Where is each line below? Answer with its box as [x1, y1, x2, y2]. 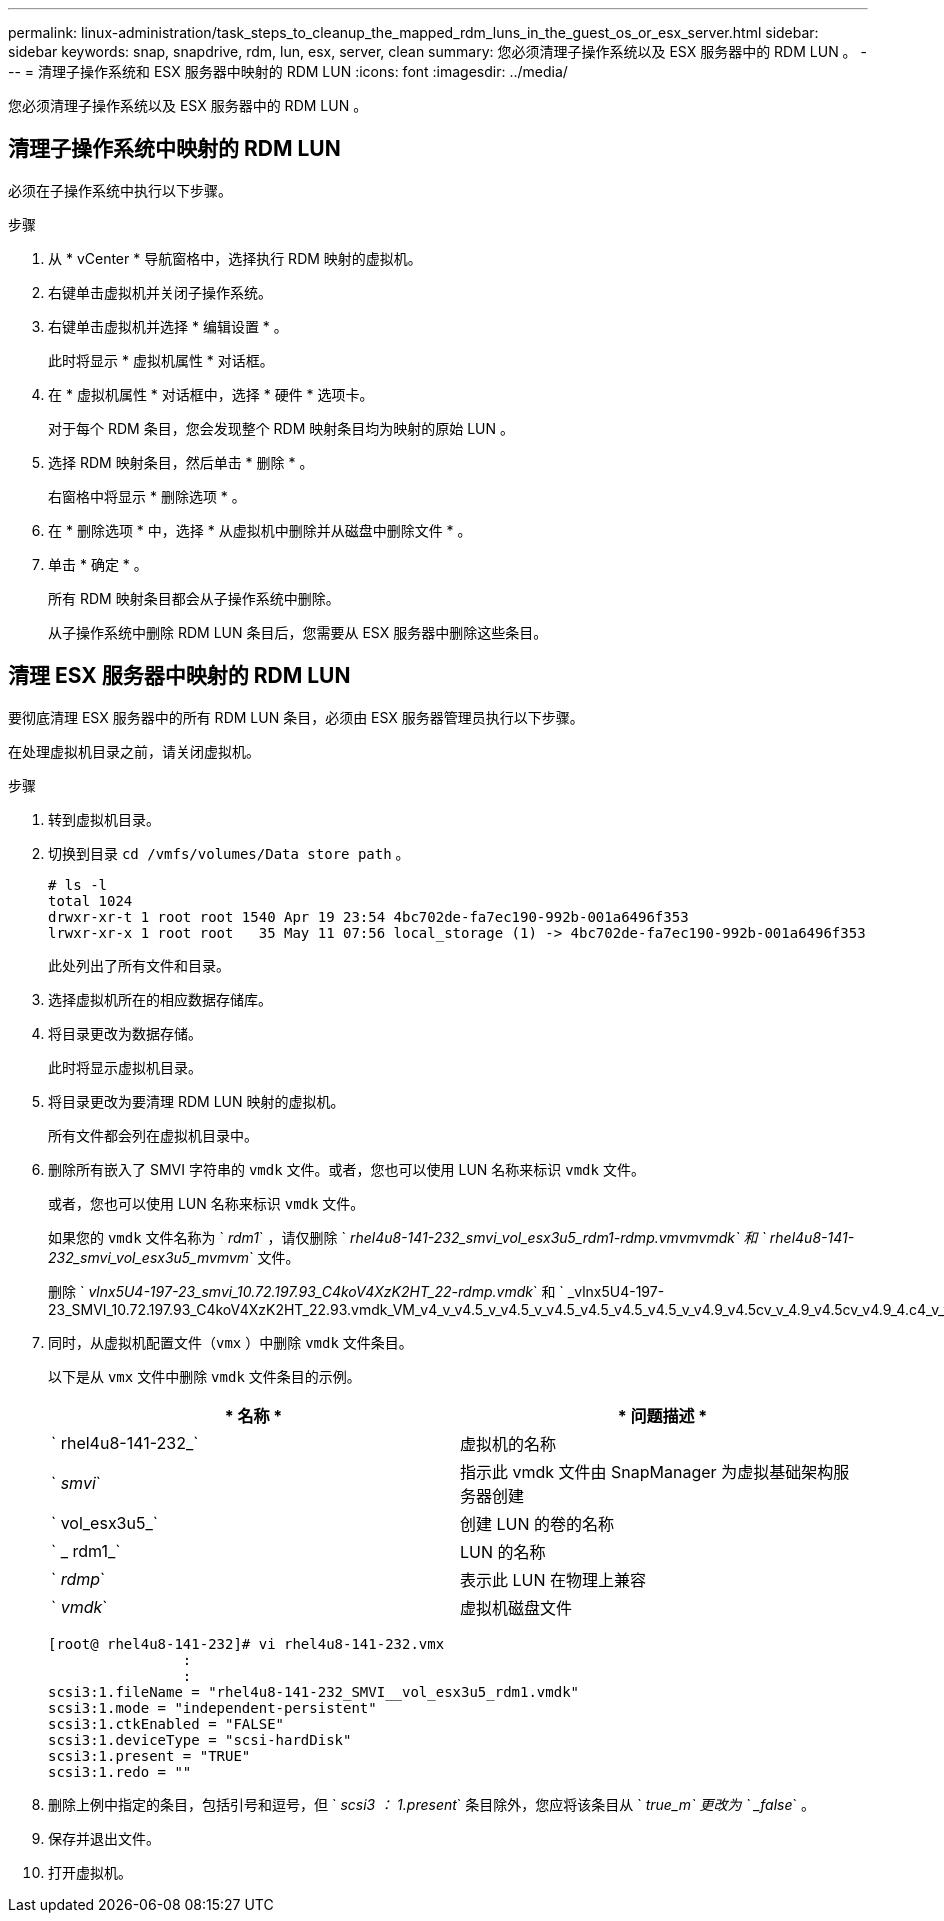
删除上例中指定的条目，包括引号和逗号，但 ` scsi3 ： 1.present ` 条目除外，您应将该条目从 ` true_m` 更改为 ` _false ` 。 [48, 1795, 815, 1813]
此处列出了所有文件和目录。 [48, 956, 230, 974]
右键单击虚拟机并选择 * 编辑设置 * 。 [48, 317, 288, 335]
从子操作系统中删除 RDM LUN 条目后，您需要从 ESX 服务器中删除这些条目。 [48, 623, 548, 641]
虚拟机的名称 [460, 1433, 557, 1454]
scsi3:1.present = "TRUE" [48, 1747, 251, 1764]
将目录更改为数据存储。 [48, 1024, 202, 1042]
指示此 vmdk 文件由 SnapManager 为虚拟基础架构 [460, 1461, 834, 1482]
